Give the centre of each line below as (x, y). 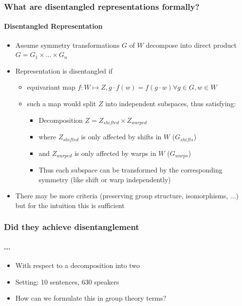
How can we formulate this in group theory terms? (91, 298)
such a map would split (62, 104)
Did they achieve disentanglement (72, 227)
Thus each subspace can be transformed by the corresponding (130, 170)
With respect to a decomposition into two (78, 265)
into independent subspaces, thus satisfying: (171, 104)
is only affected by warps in (115, 153)
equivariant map (51, 87)
